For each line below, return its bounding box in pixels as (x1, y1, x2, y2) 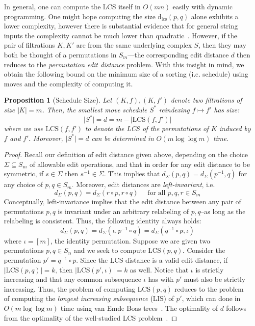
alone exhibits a (191, 11, 238, 21)
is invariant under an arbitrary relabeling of (57, 206, 189, 216)
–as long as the (201, 206, 246, 216)
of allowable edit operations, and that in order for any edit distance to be (29, 159, 250, 169)
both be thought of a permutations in (4, 49, 117, 59)
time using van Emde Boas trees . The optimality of (60, 302, 218, 313)
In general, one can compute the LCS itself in (4, 1, 141, 11)
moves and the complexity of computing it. (4, 78, 133, 88)
